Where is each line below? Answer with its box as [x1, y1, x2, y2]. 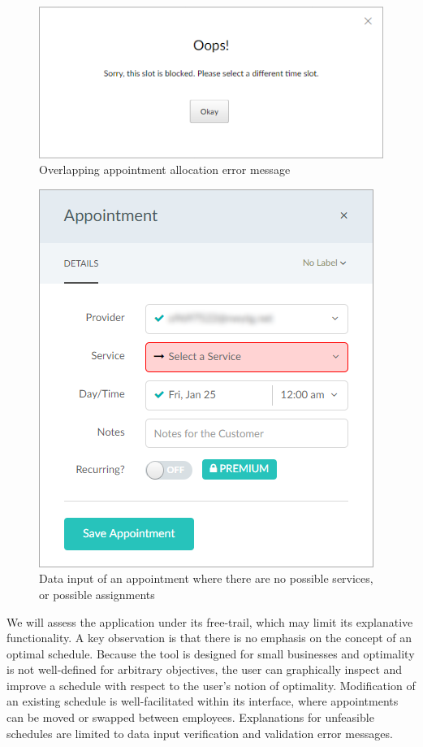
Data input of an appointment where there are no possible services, [39, 570, 373, 587]
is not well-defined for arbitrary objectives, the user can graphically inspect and [6, 661, 403, 678]
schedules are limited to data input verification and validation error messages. [6, 724, 393, 741]
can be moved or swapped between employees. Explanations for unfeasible [6, 709, 374, 726]
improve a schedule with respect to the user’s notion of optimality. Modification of [6, 676, 416, 693]
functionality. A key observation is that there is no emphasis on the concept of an [6, 629, 412, 646]
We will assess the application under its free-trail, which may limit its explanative [6, 613, 413, 630]
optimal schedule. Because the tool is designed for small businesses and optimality [6, 645, 415, 662]
